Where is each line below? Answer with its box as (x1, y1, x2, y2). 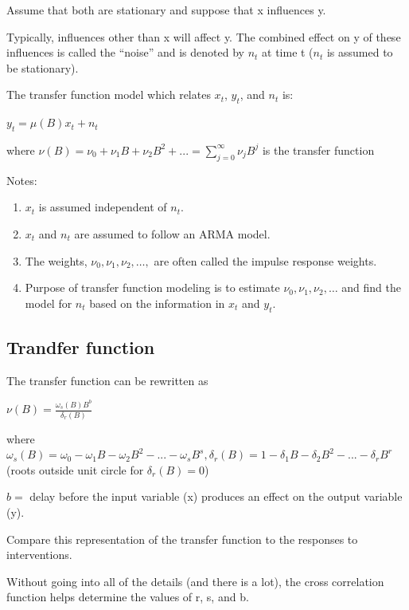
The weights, (25, 252, 88, 269)
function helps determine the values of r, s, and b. (6, 588, 249, 605)
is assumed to (326, 44, 393, 61)
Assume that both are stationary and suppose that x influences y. (6, 2, 326, 18)
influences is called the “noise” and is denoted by (6, 44, 244, 61)
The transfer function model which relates (6, 86, 211, 103)
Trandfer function (6, 334, 155, 359)
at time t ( (262, 44, 314, 61)
